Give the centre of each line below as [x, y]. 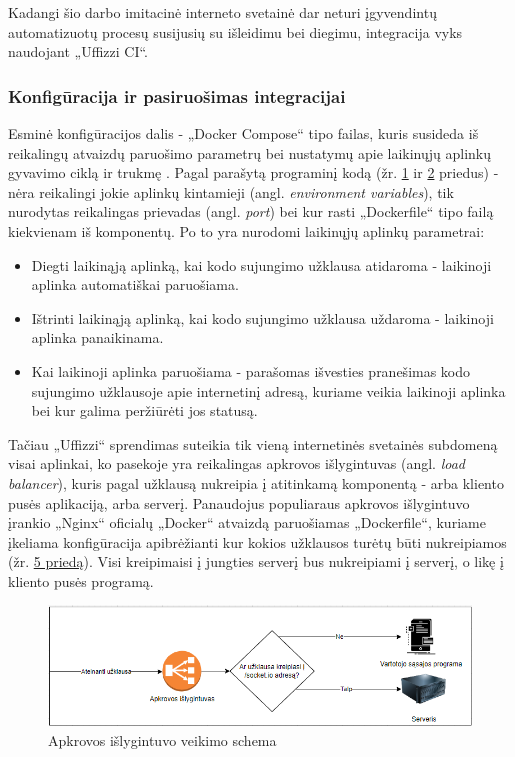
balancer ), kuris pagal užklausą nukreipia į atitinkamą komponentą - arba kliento [256, 482]
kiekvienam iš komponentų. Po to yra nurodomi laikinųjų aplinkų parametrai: [246, 230]
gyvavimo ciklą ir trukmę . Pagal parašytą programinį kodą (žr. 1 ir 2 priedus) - [253, 172]
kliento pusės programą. [81, 580]
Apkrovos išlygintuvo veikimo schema [162, 739]
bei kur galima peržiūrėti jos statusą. [144, 410]
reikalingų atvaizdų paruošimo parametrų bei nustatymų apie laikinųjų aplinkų [250, 152]
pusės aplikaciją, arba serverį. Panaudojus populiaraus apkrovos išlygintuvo [239, 502]
